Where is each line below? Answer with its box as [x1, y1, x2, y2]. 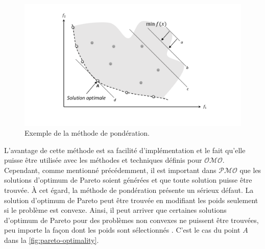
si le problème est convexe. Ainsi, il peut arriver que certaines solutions [4, 205, 227, 215]
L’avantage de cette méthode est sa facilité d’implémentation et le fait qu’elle [4, 144, 246, 155]
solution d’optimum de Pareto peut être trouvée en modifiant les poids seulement [4, 194, 258, 205]
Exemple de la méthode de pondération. [25, 128, 150, 138]
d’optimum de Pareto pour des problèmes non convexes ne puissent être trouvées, [4, 214, 259, 225]
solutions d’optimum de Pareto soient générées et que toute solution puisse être [4, 175, 252, 185]
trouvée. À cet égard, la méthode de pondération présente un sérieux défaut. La [4, 185, 254, 195]
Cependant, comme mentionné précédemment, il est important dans [4, 164, 216, 175]
